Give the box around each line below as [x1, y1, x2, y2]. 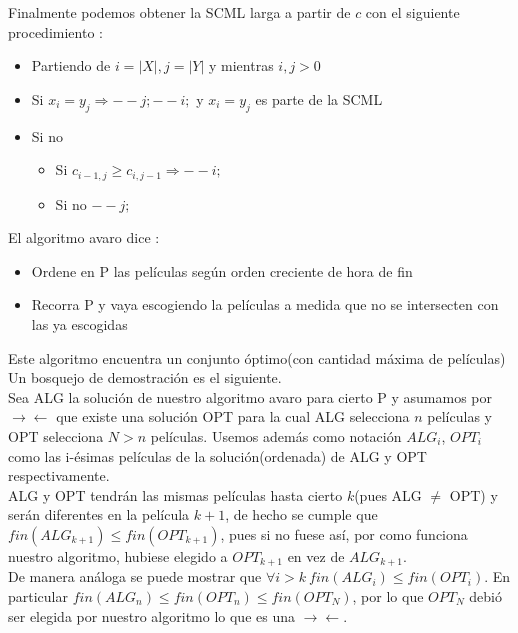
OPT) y [449, 484, 498, 505]
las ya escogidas [31, 314, 128, 334]
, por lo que [352, 585, 424, 606]
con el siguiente [365, 2, 460, 22]
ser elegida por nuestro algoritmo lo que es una [8, 605, 295, 626]
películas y [427, 406, 492, 427]
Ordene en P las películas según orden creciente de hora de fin [31, 260, 413, 281]
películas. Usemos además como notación [150, 425, 402, 446]
